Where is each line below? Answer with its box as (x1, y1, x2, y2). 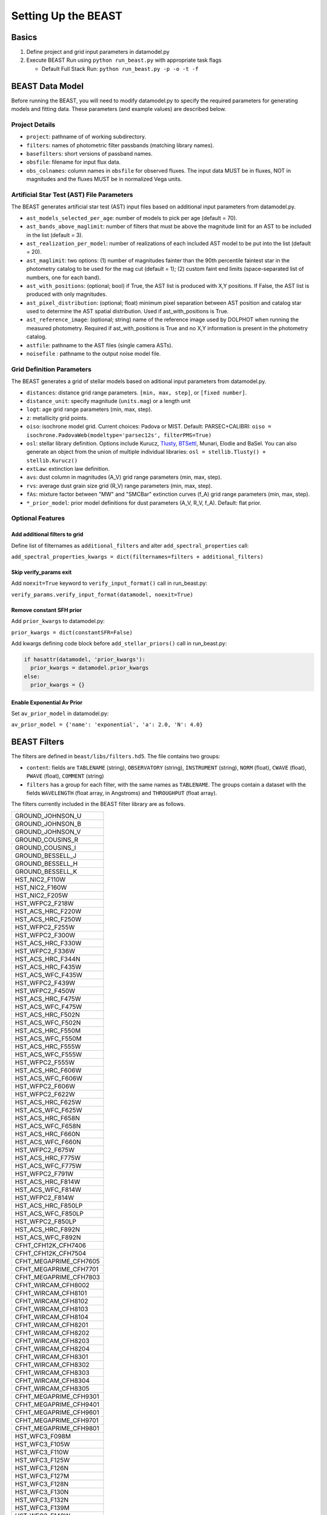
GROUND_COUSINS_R (15, 835, 79, 844)
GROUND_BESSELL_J (15, 851, 77, 860)
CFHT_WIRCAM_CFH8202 (15, 1328, 90, 1337)
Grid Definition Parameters (11, 365, 92, 373)
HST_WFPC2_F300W (15, 931, 76, 939)
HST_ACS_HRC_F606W (15, 1066, 82, 1074)
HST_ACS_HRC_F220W (15, 907, 82, 915)
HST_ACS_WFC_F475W (15, 1002, 82, 1011)
